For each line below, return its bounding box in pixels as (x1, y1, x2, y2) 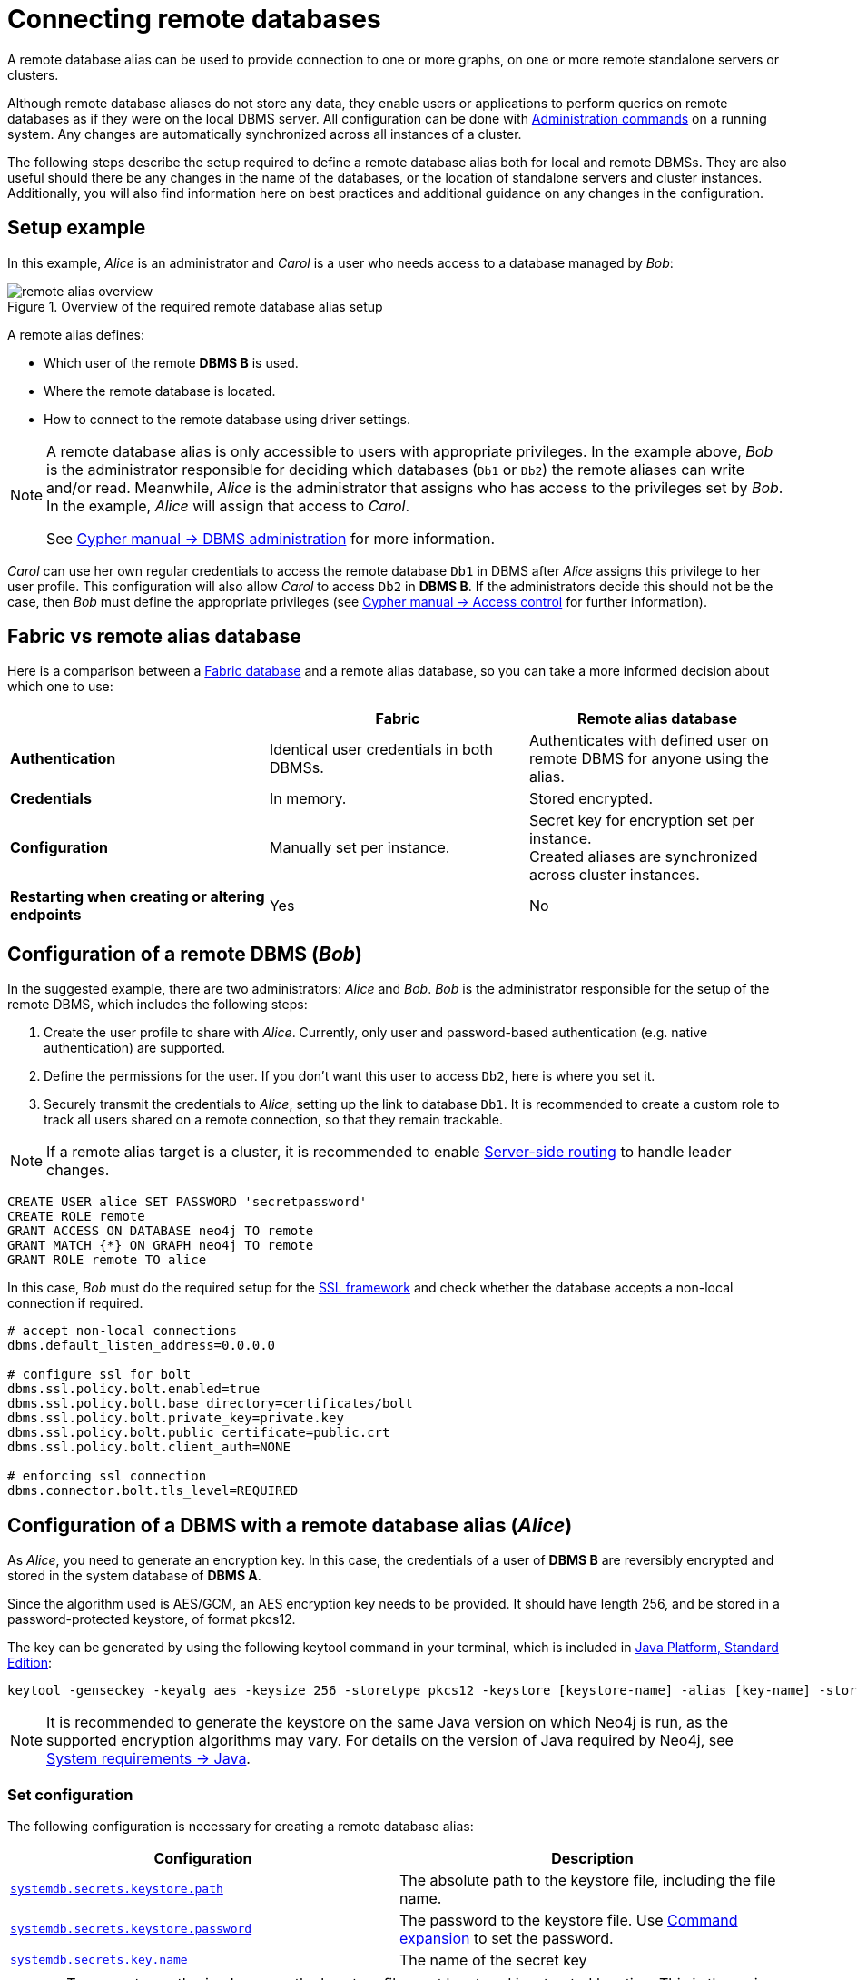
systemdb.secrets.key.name (10, 1953, 188, 1967)
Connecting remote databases (7, 4, 381, 35)
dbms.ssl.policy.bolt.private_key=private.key (7, 1411, 344, 1426)
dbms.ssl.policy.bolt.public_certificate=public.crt (7, 1425, 390, 1440)
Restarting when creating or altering (10, 887, 265, 906)
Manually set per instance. (269, 838, 450, 857)
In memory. (269, 789, 347, 808)
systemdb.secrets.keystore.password (10, 1922, 252, 1936)
